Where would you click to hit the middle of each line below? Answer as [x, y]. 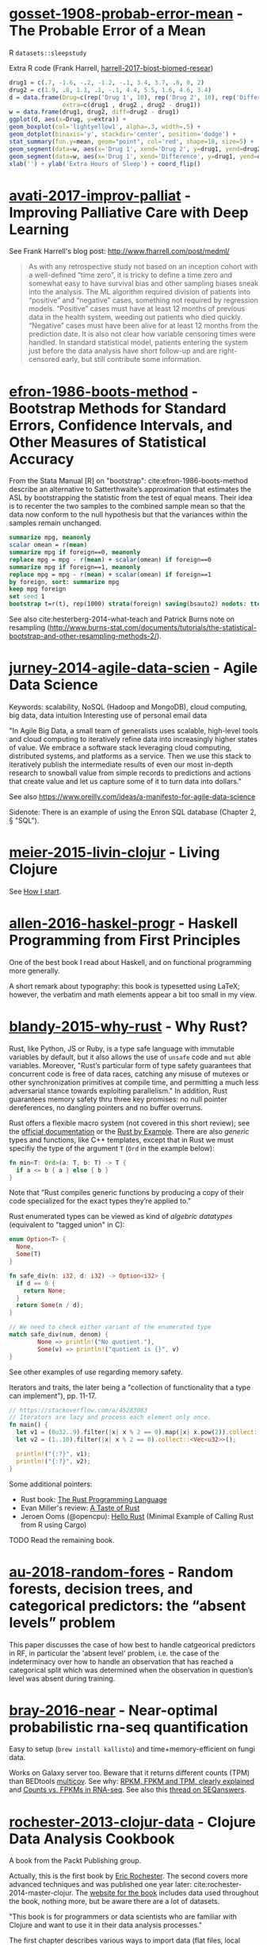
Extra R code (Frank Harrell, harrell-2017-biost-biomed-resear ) [111, 67]
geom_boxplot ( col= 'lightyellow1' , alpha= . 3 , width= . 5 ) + [105, 127]
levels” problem [62, 1622]
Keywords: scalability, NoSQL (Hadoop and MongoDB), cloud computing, [128, 707]
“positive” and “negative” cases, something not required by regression [143, 300]
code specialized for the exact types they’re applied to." [100, 1201]
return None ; [45, 1290]
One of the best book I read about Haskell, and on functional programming [130, 962]
